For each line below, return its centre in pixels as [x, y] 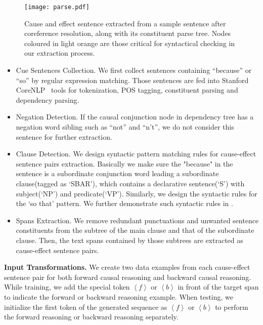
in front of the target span [218, 287]
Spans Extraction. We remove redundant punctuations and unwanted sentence [137, 220]
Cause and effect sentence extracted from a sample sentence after [125, 23]
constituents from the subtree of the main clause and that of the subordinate [135, 230]
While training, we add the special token [67, 287]
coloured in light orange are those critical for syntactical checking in [130, 43]
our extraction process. [60, 53]
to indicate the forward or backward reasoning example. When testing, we [119, 296]
